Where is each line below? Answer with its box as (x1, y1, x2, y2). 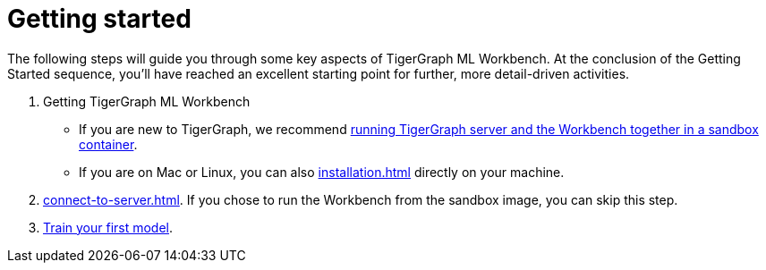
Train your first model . (43, 219, 174, 235)
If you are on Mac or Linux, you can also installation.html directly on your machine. (79, 164, 565, 180)
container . (79, 136, 138, 152)
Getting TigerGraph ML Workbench (43, 93, 251, 109)
